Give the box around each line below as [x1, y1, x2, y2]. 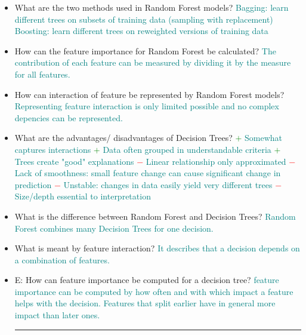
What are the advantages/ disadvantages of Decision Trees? [14, 131, 233, 144]
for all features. [14, 67, 70, 80]
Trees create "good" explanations [14, 155, 134, 167]
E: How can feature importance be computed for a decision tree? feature [14, 273, 279, 286]
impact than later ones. [14, 309, 100, 321]
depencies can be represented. [14, 111, 123, 124]
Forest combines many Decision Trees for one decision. [14, 222, 214, 234]
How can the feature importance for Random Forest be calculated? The [14, 44, 276, 57]
